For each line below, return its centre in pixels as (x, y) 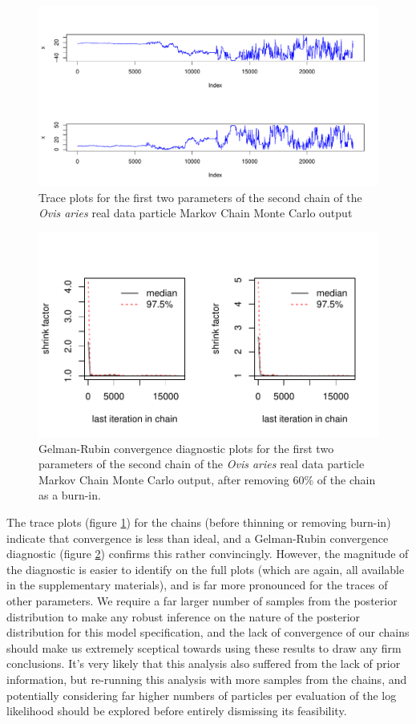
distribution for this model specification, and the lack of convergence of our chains (208, 632)
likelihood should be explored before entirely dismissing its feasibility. (177, 711)
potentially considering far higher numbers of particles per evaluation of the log (202, 695)
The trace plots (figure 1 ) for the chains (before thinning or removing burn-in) (199, 522)
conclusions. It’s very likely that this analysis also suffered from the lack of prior (204, 663)
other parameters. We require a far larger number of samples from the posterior (202, 600)
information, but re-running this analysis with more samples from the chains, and (207, 679)
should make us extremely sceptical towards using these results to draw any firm (204, 647)
